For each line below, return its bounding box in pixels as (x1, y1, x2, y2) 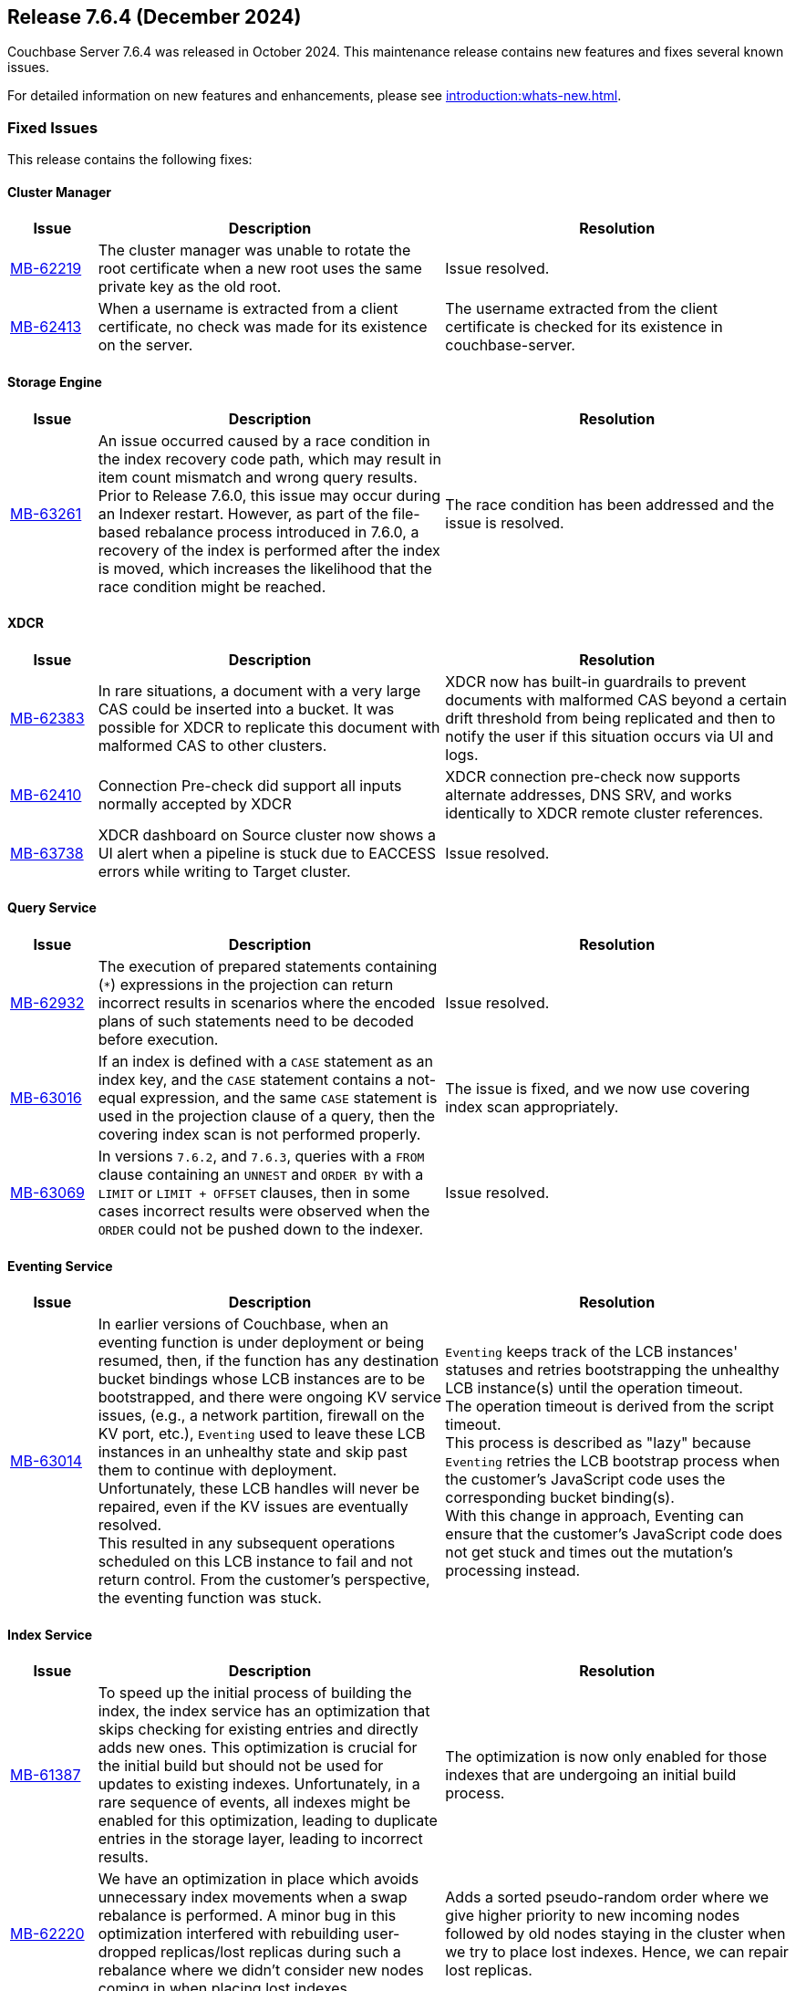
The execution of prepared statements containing (98, 957, 438, 976)
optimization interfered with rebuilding (98, 1924, 359, 1944)
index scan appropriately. (445, 1098, 619, 1117)
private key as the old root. (98, 277, 282, 297)
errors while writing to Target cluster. (98, 861, 351, 881)
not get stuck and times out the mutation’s (445, 1543, 733, 1562)
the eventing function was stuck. (98, 1589, 322, 1608)
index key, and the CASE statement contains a (98, 1070, 404, 1089)
